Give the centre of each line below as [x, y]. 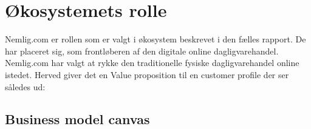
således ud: [25, 86]
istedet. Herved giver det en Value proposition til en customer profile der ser [147, 74]
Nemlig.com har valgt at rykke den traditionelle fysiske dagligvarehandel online [152, 63]
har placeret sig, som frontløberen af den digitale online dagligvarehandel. [142, 51]
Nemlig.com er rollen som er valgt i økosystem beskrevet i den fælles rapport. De [155, 39]
